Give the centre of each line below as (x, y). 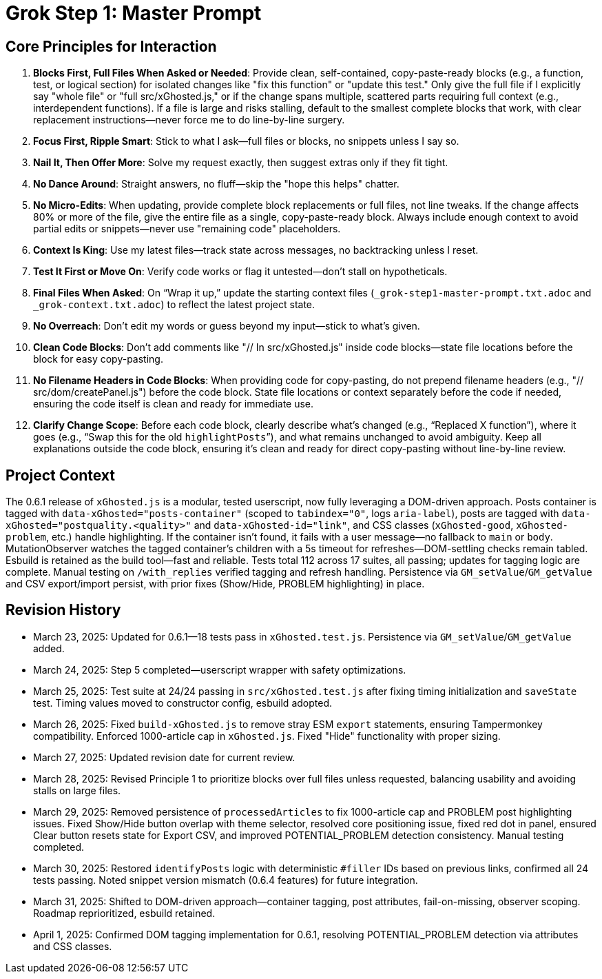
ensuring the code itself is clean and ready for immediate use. (174, 404)
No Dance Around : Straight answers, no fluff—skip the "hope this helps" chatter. (216, 184)
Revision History (63, 610)
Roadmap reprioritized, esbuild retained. (124, 913)
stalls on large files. (77, 790)
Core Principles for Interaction (111, 46)
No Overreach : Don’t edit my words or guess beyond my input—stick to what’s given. (227, 326)
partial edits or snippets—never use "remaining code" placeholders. (187, 229)
